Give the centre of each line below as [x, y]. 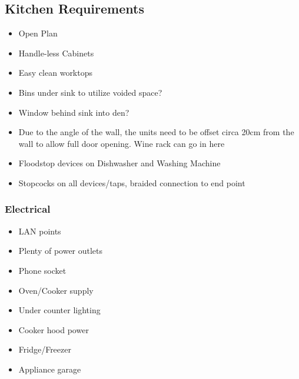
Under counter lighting [59, 310]
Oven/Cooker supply [56, 290]
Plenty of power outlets [61, 251]
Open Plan [38, 33]
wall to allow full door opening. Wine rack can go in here [122, 143]
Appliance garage [50, 369]
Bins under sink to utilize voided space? [90, 92]
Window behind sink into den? [74, 112]
